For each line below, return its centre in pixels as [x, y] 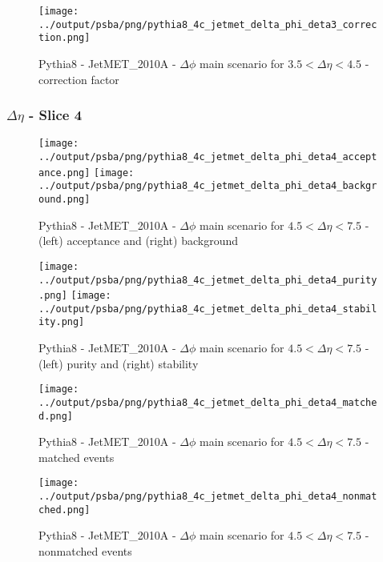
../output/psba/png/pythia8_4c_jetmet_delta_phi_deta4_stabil [208, 309]
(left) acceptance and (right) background [138, 241]
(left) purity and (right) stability [119, 363]
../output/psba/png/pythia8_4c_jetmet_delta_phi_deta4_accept [208, 157]
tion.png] [65, 38]
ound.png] [65, 199]
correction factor [79, 79]
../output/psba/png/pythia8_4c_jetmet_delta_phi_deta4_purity [208, 280]
